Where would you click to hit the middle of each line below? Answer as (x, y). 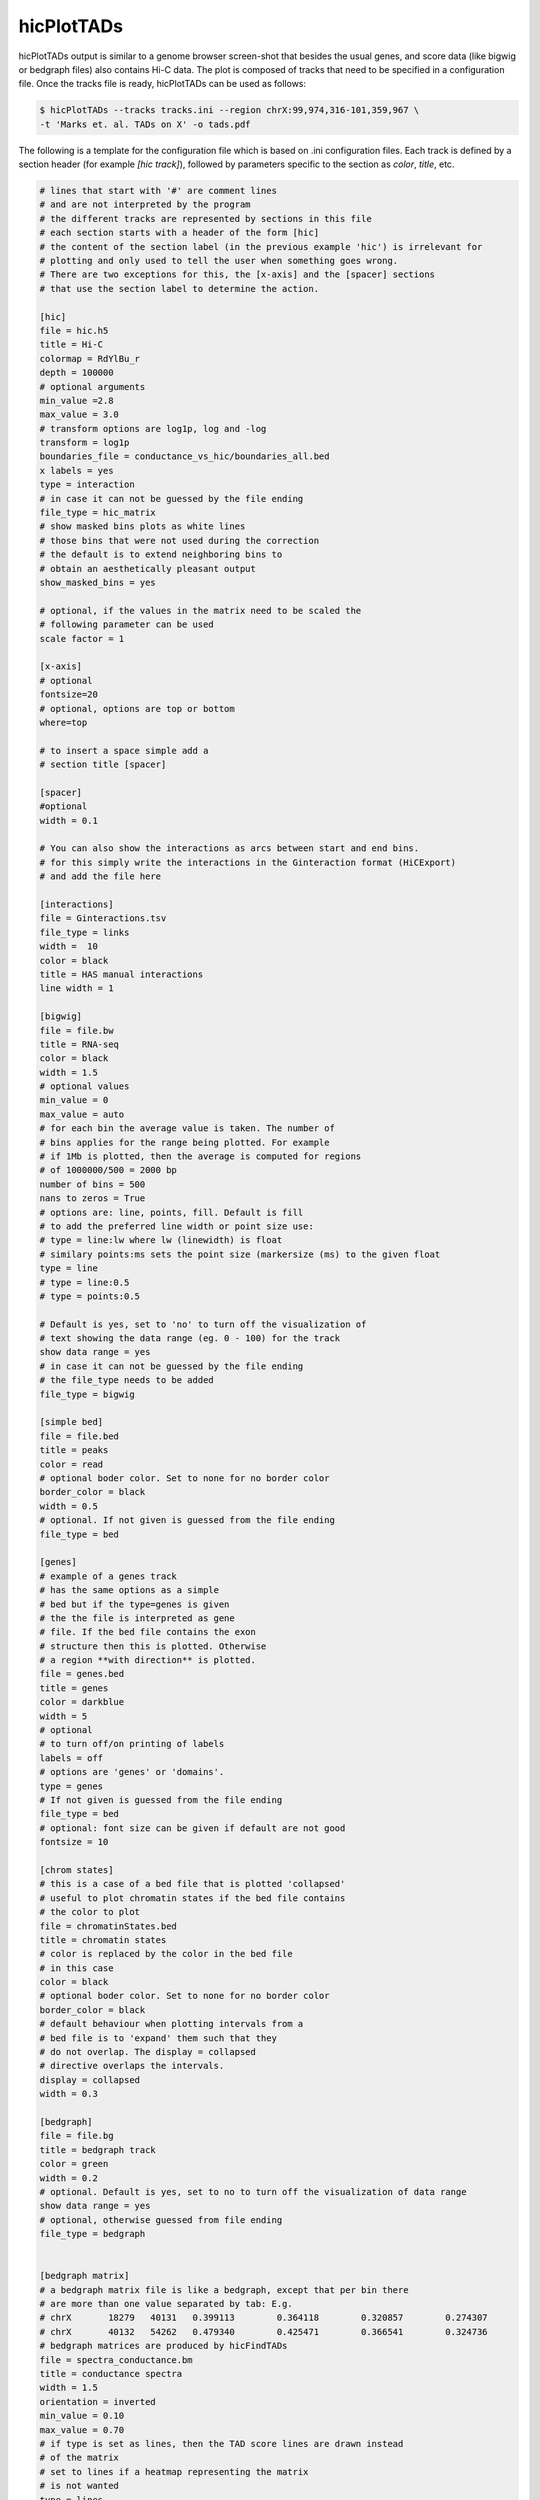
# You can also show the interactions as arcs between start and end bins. (229, 848)
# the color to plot (89, 1912)
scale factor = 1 (82, 638)
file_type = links (84, 932)
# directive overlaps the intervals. (132, 2066)
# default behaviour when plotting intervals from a (171, 2024)
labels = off (71, 1758)
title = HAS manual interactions (121, 974)
